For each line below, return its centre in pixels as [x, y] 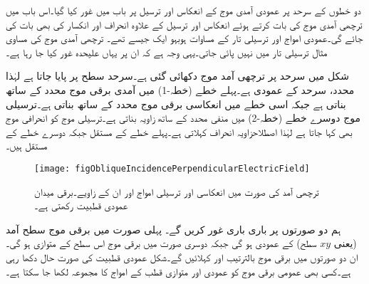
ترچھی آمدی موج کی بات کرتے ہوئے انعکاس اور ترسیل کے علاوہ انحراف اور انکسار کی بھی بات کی [184, 24]
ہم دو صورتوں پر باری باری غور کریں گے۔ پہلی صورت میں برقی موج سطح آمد [173, 229]
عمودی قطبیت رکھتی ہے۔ [81, 205]
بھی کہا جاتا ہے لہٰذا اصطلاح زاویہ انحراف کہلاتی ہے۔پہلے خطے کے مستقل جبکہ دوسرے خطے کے [179, 131]
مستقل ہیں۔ [27, 146]
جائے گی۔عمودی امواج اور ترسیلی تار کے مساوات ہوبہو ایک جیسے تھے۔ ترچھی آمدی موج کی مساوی [184, 38]
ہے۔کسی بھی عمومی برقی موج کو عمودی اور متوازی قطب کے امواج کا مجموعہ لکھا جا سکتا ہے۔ [178, 271]
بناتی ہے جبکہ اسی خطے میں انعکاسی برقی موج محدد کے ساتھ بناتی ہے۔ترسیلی [176, 104]
